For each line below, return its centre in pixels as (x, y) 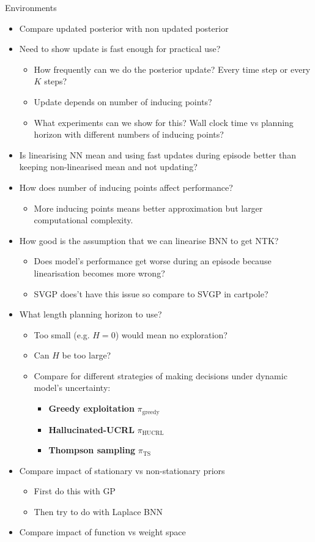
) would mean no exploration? (171, 334)
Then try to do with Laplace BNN (98, 511)
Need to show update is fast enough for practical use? (120, 49)
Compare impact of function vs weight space (102, 532)
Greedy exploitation (91, 408)
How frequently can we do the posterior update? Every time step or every (172, 69)
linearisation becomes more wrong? (99, 273)
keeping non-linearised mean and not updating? (108, 167)
